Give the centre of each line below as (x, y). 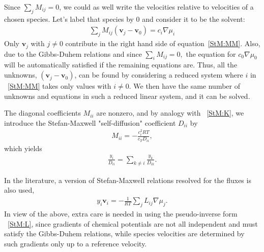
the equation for (211, 53)
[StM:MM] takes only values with (60, 86)
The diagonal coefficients (42, 113)
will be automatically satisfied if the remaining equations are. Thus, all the (121, 65)
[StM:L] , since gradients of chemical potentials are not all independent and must (133, 223)
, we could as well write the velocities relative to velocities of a (156, 7)
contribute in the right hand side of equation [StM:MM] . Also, (163, 43)
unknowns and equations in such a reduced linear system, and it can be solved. (127, 96)
